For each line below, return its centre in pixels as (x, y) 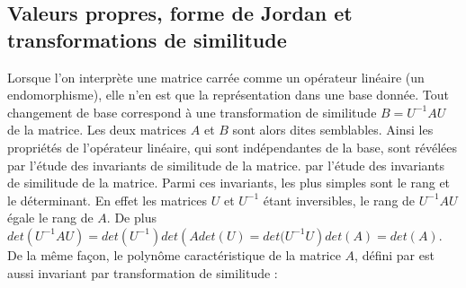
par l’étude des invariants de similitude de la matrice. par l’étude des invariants (226, 165)
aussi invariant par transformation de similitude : (143, 272)
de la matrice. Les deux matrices (97, 130)
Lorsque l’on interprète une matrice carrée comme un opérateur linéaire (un (216, 77)
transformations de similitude (147, 39)
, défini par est (394, 254)
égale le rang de (50, 218)
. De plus (131, 218)
